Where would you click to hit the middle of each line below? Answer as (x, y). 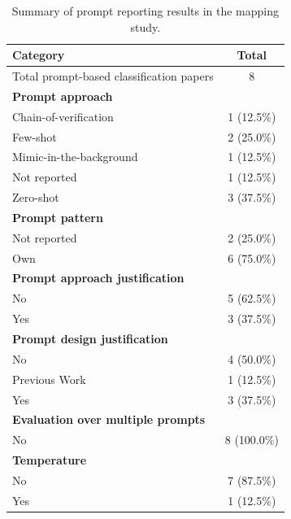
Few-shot (35, 136)
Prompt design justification (90, 338)
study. (145, 26)
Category (39, 55)
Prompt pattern (58, 217)
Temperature (50, 460)
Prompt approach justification (98, 278)
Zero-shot (36, 197)
